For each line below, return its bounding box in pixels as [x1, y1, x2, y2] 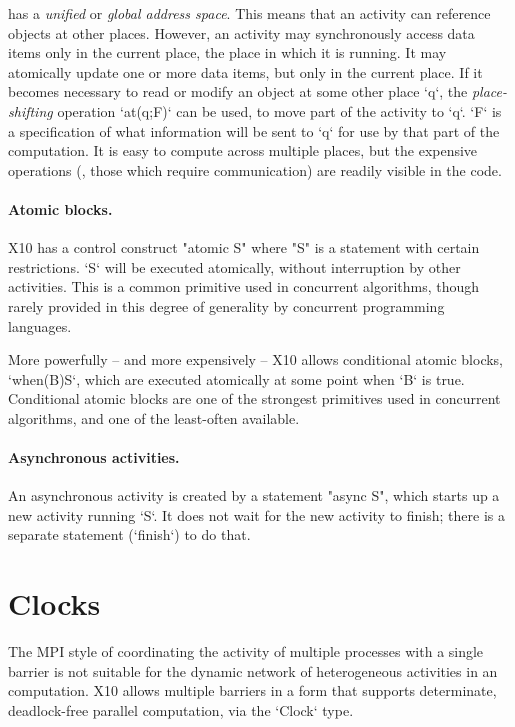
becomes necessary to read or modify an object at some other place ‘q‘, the [8, 81, 468, 102]
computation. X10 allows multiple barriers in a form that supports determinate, [8, 680, 497, 701]
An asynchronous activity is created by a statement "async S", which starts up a [8, 485, 500, 506]
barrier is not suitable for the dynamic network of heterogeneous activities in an [8, 660, 498, 681]
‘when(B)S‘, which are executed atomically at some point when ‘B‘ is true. [8, 368, 465, 389]
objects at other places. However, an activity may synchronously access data [8, 22, 475, 43]
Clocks [8, 583, 101, 624]
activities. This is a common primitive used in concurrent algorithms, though [8, 276, 480, 297]
